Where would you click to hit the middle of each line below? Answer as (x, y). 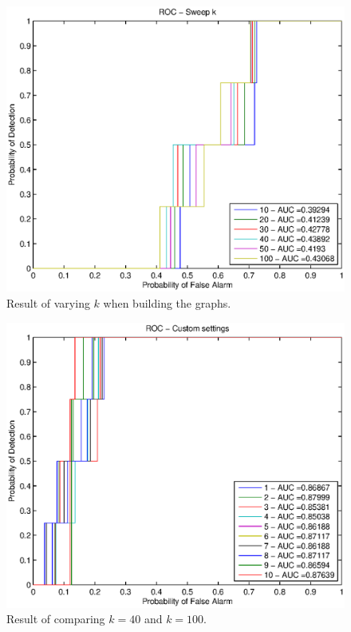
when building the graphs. (167, 302)
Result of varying (48, 302)
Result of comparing (56, 619)
